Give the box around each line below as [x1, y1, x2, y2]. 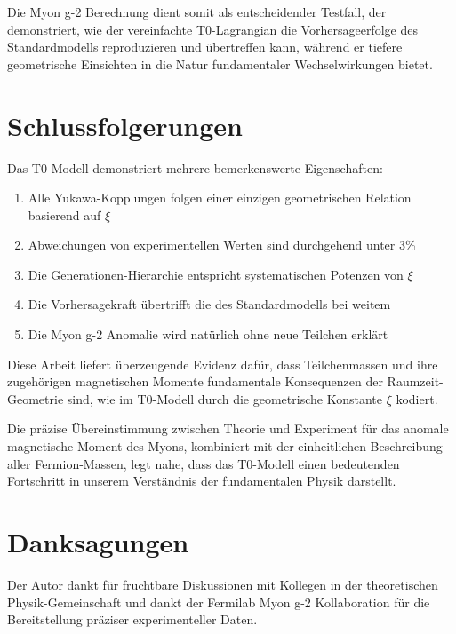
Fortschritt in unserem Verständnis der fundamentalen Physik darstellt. [7, 472, 396, 490]
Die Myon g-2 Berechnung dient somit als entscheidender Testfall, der [7, 3, 387, 20]
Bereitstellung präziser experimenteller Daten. [7, 610, 258, 629]
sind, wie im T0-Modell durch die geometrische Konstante [67, 389, 382, 408]
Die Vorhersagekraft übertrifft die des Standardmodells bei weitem [28, 295, 391, 313]
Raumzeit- [387, 372, 444, 391]
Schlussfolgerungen [7, 107, 243, 143]
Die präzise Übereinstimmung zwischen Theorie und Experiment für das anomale [7, 419, 449, 438]
